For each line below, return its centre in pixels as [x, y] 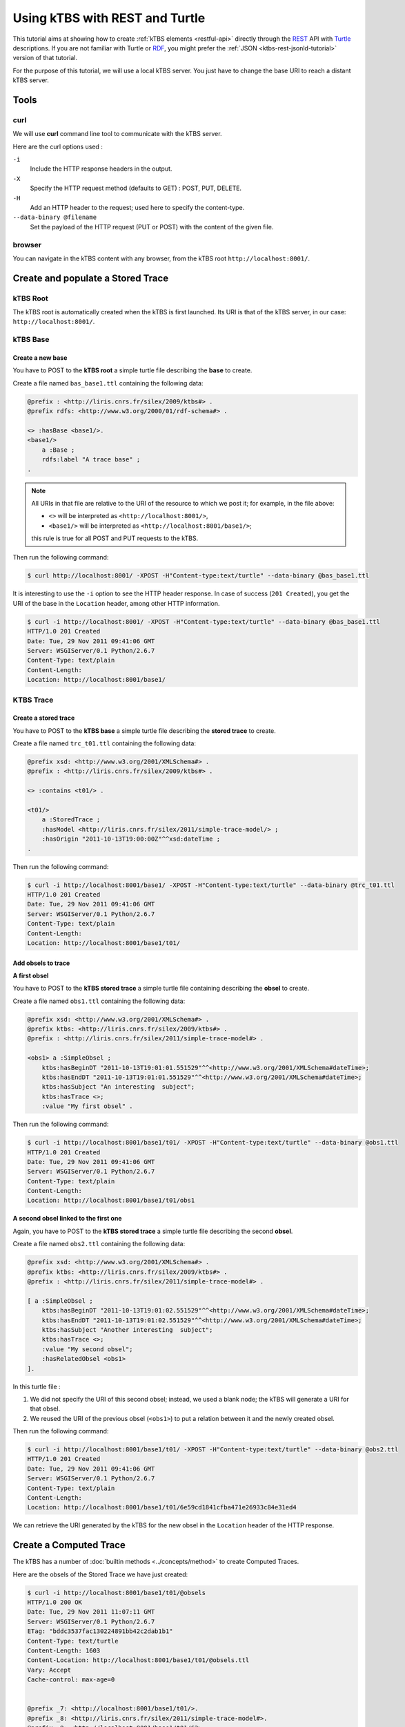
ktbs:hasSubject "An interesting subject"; [118, 1087]
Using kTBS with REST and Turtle [109, 18]
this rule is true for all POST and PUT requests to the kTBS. [115, 538]
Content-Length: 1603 [64, 1651]
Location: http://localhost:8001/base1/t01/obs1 [111, 1201]
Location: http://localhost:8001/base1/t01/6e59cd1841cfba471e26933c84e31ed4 [162, 1507]
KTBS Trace [33, 700]
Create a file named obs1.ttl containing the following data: [99, 1001]
